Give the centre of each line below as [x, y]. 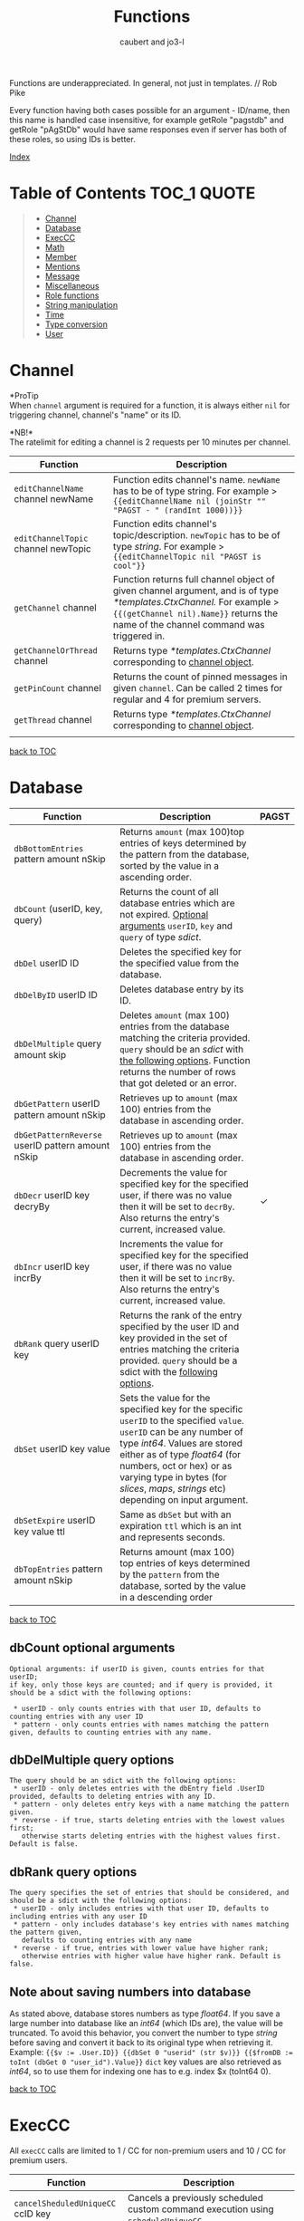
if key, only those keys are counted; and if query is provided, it [141, 1685]
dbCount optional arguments [92, 1648]
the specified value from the [179, 963]
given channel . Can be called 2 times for [198, 687]
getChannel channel [55, 607]
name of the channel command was [189, 624]
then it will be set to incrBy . [177, 1277]
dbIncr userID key [52, 1266]
